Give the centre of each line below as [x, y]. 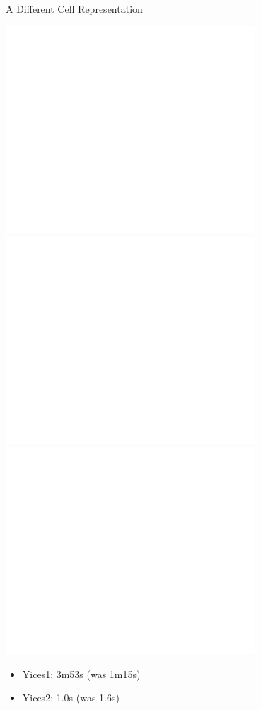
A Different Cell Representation [74, 9]
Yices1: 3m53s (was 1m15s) [81, 674]
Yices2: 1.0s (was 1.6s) [71, 698]
